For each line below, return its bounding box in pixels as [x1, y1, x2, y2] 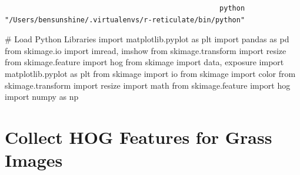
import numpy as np [5, 90, 79, 103]
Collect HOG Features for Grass [5, 124, 272, 149]
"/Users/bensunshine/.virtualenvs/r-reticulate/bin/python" [5, 15, 245, 24]
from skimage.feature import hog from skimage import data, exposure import [5, 56, 284, 68]
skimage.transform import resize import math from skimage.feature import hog [5, 79, 291, 91]
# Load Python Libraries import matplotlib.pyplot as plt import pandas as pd [5, 33, 289, 45]
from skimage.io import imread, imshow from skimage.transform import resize [5, 44, 286, 56]
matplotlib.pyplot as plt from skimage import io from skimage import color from [5, 67, 296, 79]
